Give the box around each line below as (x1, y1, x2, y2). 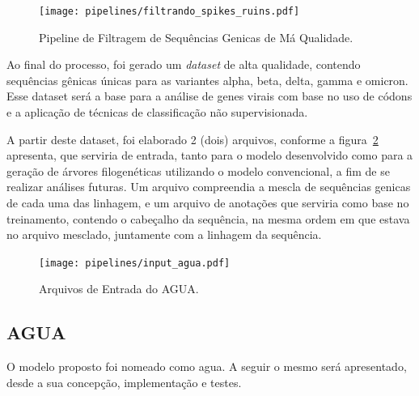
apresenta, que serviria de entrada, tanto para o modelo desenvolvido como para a (6, 147, 413, 164)
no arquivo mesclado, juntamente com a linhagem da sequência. (6, 226, 322, 243)
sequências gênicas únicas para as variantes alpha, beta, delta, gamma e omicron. (6, 71, 408, 88)
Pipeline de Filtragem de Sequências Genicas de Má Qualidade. (39, 28, 353, 45)
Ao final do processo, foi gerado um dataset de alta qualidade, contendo (6, 56, 361, 73)
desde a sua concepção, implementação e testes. (6, 373, 242, 390)
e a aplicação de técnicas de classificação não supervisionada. (6, 104, 308, 121)
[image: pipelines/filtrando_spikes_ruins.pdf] (39, 6, 300, 17)
